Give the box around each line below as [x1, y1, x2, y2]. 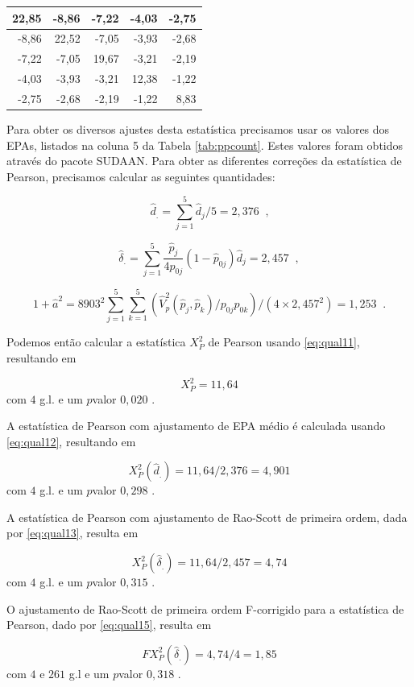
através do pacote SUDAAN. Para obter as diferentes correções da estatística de [6, 152, 402, 169]
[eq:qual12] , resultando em [6, 432, 136, 449]
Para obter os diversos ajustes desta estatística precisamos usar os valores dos [6, 120, 390, 137]
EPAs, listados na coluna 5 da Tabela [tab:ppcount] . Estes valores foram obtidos [6, 136, 404, 153]
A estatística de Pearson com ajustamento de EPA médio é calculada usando [6, 417, 386, 434]
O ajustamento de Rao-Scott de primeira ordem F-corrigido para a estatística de [6, 600, 404, 617]
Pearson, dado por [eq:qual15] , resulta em [6, 616, 212, 633]
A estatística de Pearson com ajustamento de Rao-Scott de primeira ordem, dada [6, 508, 408, 525]
